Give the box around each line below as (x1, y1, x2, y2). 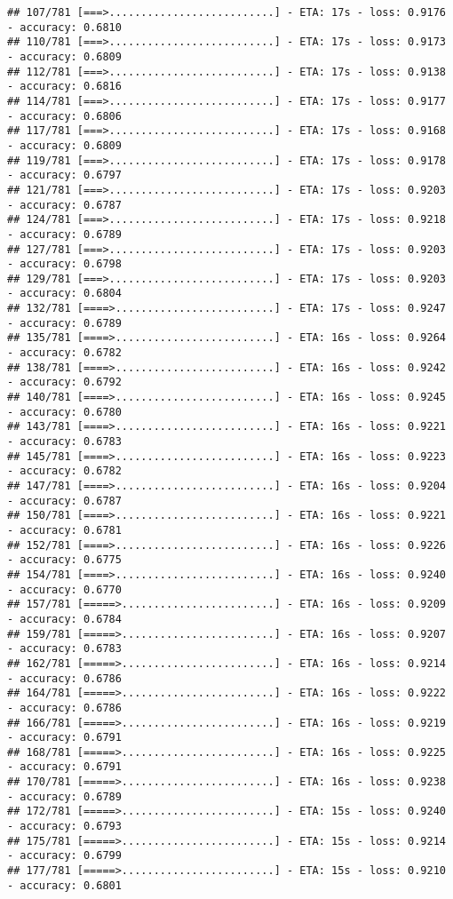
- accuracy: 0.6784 (7, 612, 122, 625)
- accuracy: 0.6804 (7, 287, 122, 300)
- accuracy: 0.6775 (7, 553, 122, 567)
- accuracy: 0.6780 (7, 405, 122, 418)
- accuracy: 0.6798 (7, 258, 122, 271)
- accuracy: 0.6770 (7, 583, 122, 596)
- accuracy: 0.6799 (7, 849, 122, 863)
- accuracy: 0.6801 (7, 879, 122, 892)
